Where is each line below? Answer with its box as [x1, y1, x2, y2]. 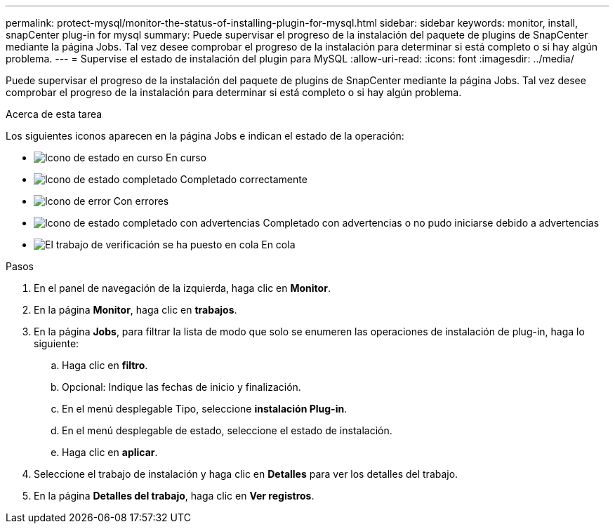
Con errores [113, 195, 169, 207]
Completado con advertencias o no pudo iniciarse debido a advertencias [263, 217, 600, 229]
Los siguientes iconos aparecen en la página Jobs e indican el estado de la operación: [6, 130, 404, 142]
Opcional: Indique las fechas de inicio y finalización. [62, 381, 301, 393]
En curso [166, 152, 207, 163]
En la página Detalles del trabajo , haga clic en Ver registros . [34, 490, 315, 502]
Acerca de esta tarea [6, 108, 102, 120]
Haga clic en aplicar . [62, 446, 158, 458]
